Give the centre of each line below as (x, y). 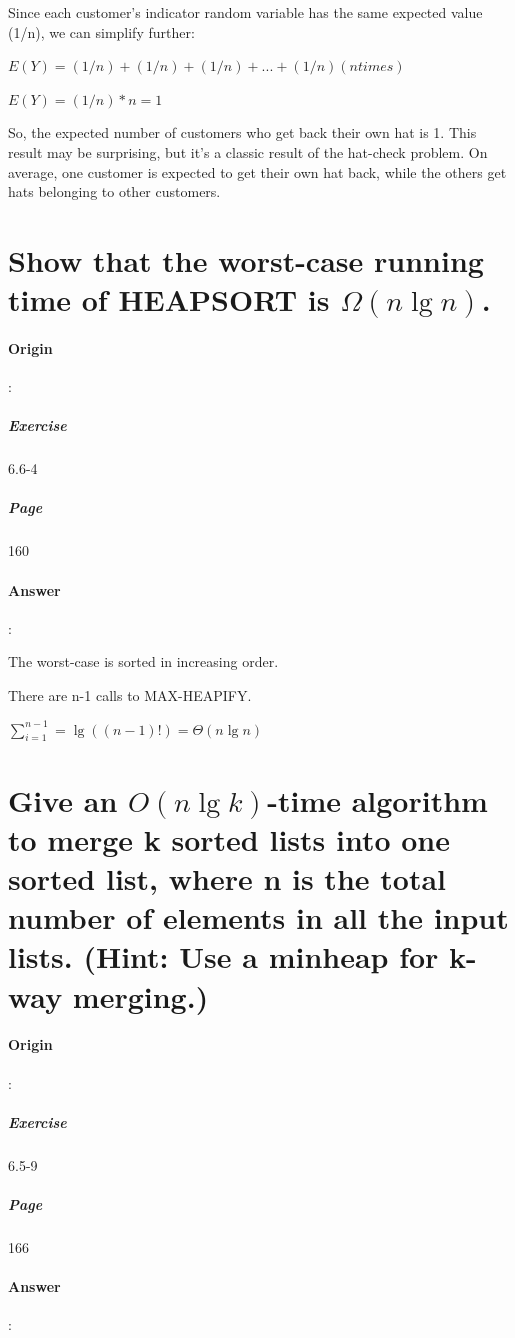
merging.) (140, 995)
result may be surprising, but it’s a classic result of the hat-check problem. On (248, 151)
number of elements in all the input (258, 917)
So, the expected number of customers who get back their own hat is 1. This (242, 132)
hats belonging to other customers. (114, 191)
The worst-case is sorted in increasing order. (143, 661)
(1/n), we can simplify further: (101, 31)
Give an (63, 799)
